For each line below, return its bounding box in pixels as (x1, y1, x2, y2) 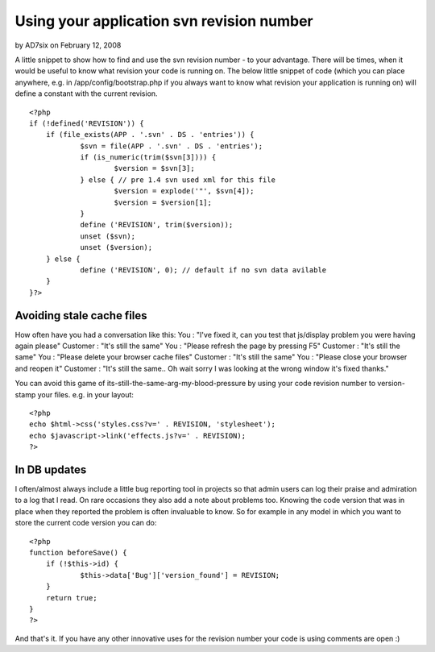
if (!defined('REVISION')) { (29, 118, 144, 128)
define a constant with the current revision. (14, 89, 158, 98)
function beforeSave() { (29, 548, 127, 558)
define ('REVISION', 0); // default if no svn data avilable (80, 265, 327, 274)
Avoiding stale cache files (14, 309, 148, 322)
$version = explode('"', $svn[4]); (114, 186, 255, 196)
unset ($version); (80, 243, 153, 252)
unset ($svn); (80, 231, 136, 241)
